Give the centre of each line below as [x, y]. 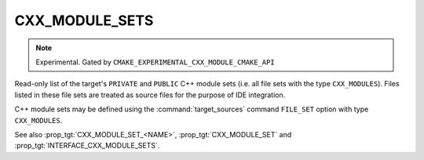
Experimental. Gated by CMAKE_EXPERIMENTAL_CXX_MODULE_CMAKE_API [155, 62]
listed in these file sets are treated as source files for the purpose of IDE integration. [150, 95]
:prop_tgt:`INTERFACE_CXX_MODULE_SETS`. [87, 146]
